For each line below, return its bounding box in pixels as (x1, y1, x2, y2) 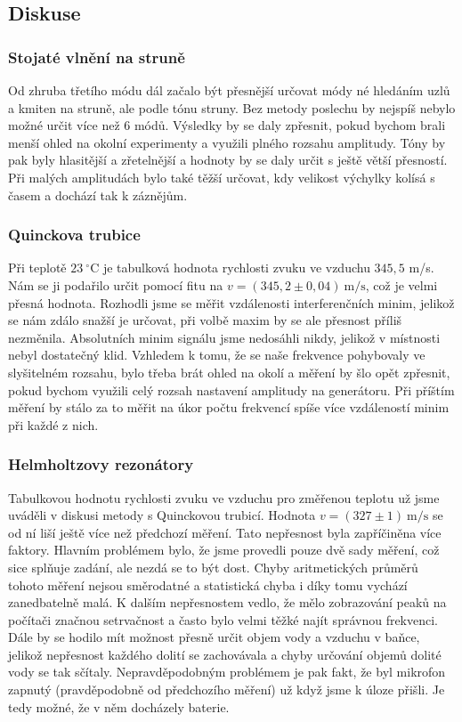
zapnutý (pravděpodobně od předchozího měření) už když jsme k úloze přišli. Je (8, 680, 445, 699)
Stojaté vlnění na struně (8, 45, 185, 68)
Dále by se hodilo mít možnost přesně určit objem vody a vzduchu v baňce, (8, 628, 420, 646)
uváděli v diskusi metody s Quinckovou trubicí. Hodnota (8, 506, 316, 524)
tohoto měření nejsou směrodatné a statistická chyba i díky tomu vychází (8, 575, 408, 594)
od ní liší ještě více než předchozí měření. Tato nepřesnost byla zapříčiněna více (8, 523, 442, 541)
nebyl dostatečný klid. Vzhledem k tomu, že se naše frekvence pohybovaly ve (8, 345, 426, 364)
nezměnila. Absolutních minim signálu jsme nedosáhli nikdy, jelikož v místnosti (8, 328, 441, 346)
